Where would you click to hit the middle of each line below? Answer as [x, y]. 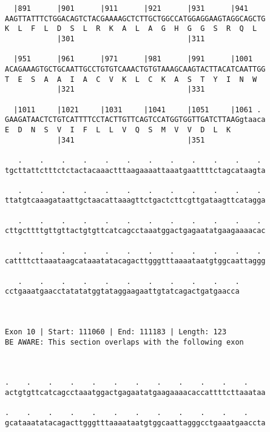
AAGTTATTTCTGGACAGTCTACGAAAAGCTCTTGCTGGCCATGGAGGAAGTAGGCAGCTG [135, 19]
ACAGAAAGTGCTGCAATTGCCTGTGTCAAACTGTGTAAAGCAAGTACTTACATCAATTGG [135, 69]
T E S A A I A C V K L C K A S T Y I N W [131, 79]
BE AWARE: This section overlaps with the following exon [124, 342]
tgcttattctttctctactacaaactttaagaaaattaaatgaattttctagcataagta [135, 170]
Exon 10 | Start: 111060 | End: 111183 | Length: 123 [116, 332]
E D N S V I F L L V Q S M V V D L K [118, 130]
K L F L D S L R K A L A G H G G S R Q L [131, 29]
